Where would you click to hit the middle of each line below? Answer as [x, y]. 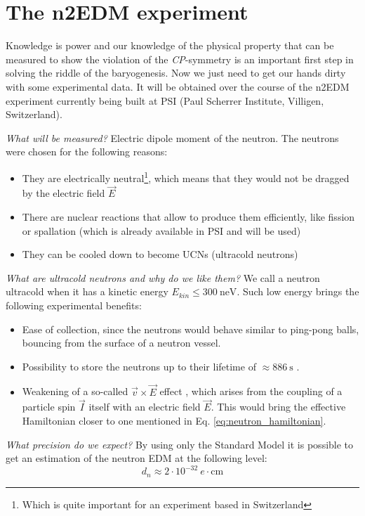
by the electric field [64, 193]
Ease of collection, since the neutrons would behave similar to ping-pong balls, [191, 329]
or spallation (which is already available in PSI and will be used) [161, 230]
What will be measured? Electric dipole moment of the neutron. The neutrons [172, 137]
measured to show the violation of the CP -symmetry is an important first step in [180, 59]
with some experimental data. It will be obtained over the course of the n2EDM [178, 86]
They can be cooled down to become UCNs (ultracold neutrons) [160, 254]
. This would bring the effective [278, 407]
